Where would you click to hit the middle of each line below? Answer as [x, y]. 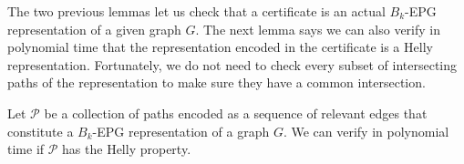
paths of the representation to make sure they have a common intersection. [217, 82]
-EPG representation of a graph [181, 131]
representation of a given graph [94, 29]
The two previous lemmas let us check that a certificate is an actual [196, 11]
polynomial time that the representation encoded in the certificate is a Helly [220, 47]
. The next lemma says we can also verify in [318, 29]
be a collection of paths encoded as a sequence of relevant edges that [236, 113]
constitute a [41, 131]
